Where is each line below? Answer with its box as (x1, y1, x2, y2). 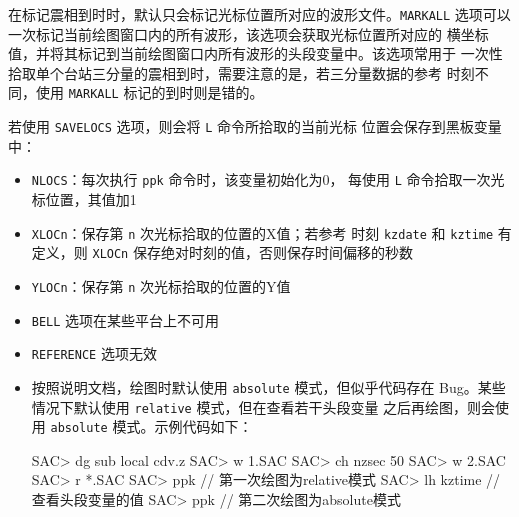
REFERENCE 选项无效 (31, 343, 157, 364)
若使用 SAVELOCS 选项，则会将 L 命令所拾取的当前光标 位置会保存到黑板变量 (8, 116, 502, 137)
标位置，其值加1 (31, 189, 137, 209)
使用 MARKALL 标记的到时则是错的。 (35, 82, 264, 103)
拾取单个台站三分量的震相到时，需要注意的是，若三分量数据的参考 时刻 (8, 62, 475, 83)
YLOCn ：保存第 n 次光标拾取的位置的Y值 (31, 275, 291, 296)
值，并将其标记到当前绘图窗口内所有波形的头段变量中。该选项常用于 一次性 (8, 43, 503, 64)
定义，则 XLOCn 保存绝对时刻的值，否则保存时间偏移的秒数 (31, 242, 413, 263)
